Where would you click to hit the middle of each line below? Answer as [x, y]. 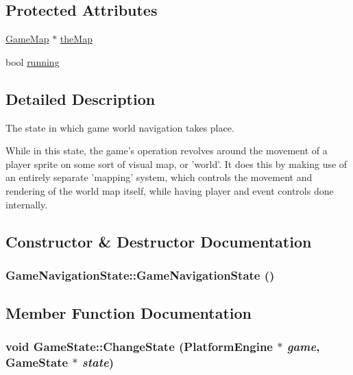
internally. [27, 204]
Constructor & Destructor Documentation [159, 241]
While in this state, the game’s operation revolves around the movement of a [167, 150]
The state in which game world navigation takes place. [120, 127]
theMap [76, 39]
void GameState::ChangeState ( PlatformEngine [139, 347]
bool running [33, 61]
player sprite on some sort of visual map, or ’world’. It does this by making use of [176, 164]
